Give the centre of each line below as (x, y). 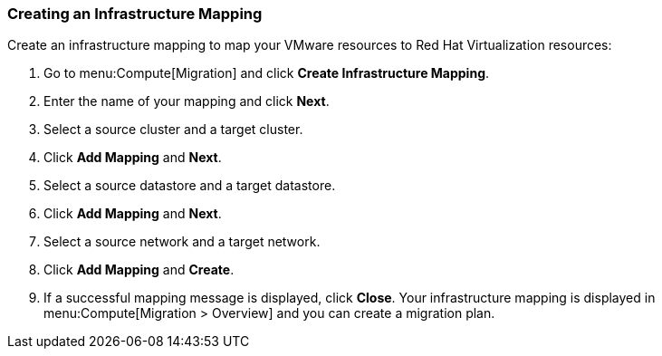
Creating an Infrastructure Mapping (135, 14)
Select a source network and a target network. (182, 242)
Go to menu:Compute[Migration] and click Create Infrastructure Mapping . (267, 73)
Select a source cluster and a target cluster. (173, 130)
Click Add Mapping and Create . (139, 270)
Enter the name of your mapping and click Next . (187, 101)
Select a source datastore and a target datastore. (190, 186)
